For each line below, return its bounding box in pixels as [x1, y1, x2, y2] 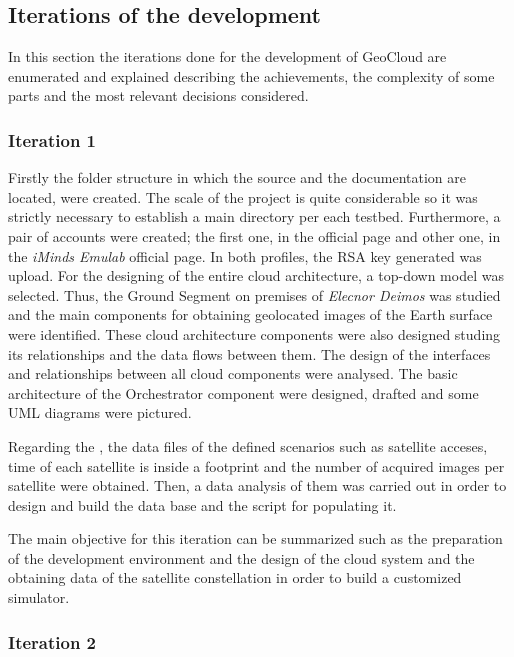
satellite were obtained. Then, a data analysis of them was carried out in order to [8, 475, 507, 496]
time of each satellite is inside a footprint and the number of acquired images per [8, 455, 505, 476]
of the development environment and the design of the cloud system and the [8, 547, 475, 568]
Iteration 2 [8, 629, 97, 654]
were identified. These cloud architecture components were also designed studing [8, 323, 501, 344]
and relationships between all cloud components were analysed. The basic [8, 363, 458, 384]
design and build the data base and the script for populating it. [8, 494, 397, 515]
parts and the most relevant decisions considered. [8, 85, 309, 106]
